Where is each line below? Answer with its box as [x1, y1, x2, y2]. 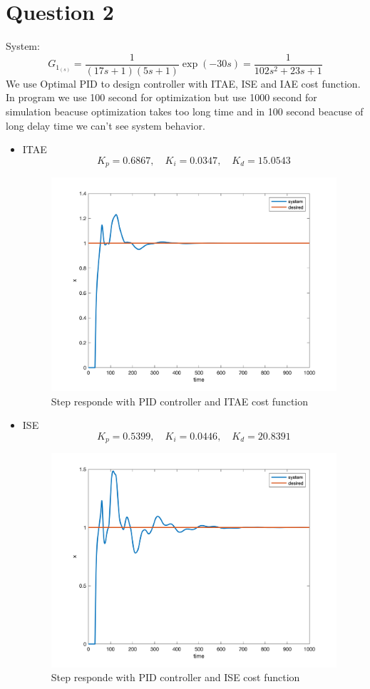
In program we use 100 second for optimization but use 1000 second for [6, 90, 317, 105]
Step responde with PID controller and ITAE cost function [51, 393, 309, 408]
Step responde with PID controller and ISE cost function [51, 670, 300, 685]
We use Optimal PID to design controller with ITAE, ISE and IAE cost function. [6, 76, 361, 90]
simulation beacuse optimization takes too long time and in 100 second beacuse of [6, 103, 364, 118]
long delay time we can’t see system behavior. [6, 118, 205, 133]
